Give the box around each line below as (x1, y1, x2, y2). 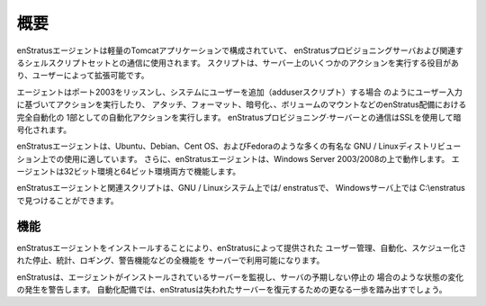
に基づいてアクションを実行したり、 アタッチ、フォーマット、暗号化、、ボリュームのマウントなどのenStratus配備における (16, 99, 467, 110)
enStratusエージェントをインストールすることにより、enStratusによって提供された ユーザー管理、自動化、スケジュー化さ (16, 242, 467, 253)
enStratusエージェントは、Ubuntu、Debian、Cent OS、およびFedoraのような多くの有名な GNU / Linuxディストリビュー (16, 140, 462, 152)
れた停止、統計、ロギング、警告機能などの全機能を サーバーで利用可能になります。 (16, 255, 325, 265)
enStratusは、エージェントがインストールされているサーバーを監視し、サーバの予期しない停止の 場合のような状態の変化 (16, 271, 464, 283)
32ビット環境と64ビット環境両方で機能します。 (63, 166, 241, 177)
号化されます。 (16, 124, 72, 135)
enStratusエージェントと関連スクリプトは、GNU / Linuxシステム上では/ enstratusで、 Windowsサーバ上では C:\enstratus (16, 183, 465, 193)
